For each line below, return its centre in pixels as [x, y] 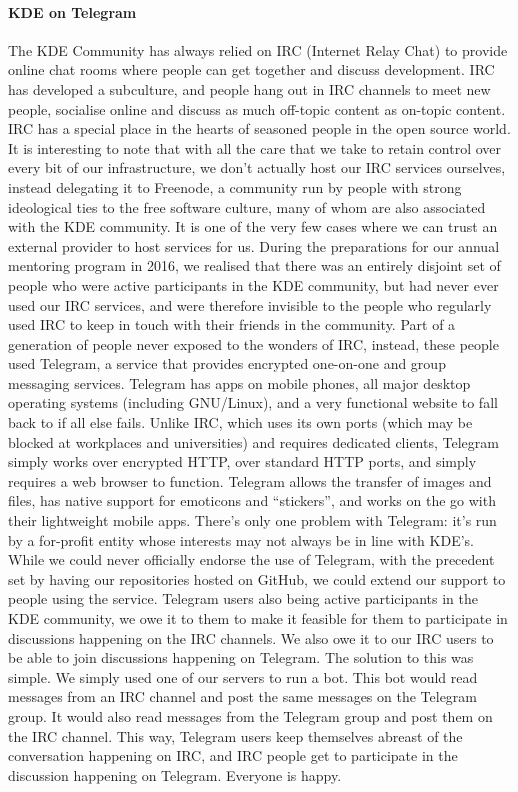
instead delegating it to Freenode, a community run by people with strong [235, 186]
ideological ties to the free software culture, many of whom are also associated [247, 206]
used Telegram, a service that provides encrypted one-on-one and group [227, 363]
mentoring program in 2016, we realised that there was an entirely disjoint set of [254, 265]
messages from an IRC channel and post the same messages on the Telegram [242, 696]
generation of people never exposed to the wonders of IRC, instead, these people [253, 343]
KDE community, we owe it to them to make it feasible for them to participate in [258, 618]
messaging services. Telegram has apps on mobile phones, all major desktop [239, 382]
